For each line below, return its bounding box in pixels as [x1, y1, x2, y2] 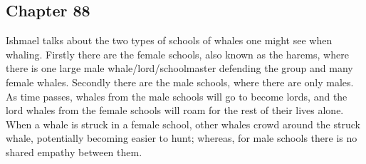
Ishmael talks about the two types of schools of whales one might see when [6, 33, 333, 48]
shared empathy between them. [6, 144, 142, 159]
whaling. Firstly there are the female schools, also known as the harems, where [6, 46, 349, 61]
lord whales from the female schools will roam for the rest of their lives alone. [6, 103, 344, 118]
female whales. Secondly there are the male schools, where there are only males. [6, 74, 354, 89]
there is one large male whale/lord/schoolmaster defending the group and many [6, 61, 353, 76]
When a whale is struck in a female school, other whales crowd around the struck [6, 116, 360, 131]
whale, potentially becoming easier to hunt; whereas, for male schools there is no [6, 130, 357, 145]
